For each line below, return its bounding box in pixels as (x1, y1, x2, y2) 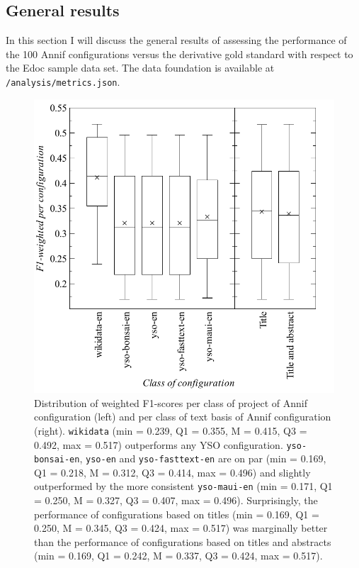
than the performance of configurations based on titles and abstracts (34, 534, 331, 549)
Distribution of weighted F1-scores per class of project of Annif (34, 395, 307, 410)
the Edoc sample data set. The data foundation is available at (6, 60, 275, 75)
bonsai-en (34, 455, 80, 465)
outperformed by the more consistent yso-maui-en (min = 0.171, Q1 (34, 479, 333, 494)
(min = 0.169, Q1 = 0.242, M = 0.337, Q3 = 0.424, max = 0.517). (34, 548, 323, 563)
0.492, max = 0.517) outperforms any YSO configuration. (34, 437, 283, 452)
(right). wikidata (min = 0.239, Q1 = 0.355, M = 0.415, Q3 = (34, 423, 307, 438)
